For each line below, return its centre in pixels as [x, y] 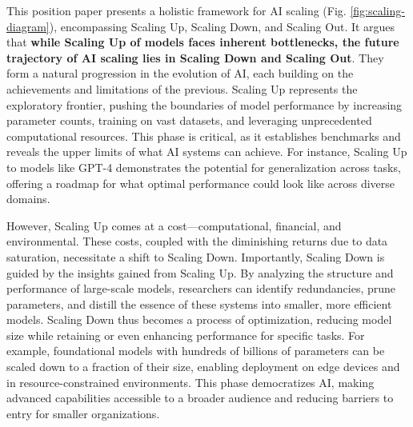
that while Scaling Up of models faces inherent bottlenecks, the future [203, 42]
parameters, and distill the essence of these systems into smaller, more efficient [199, 303]
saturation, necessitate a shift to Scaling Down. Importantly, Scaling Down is [196, 256]
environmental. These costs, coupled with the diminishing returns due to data [197, 241]
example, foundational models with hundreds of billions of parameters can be [196, 351]
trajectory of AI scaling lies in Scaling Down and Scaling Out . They [195, 57]
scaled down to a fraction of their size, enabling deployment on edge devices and [203, 367]
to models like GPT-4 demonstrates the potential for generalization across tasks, [204, 167]
